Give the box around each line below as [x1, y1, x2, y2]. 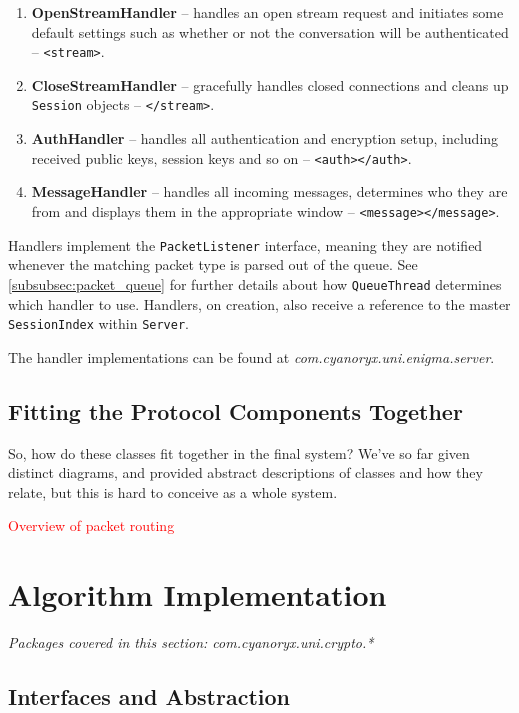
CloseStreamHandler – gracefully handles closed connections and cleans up [31, 74, 509, 95]
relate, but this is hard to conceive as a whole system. [8, 481, 338, 502]
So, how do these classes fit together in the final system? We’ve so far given [8, 442, 470, 463]
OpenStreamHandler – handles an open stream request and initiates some [31, 2, 504, 22]
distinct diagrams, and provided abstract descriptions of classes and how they [8, 462, 483, 483]
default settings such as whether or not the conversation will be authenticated [31, 21, 509, 42]
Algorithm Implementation [8, 574, 387, 615]
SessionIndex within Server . [8, 313, 189, 334]
